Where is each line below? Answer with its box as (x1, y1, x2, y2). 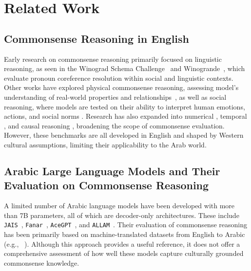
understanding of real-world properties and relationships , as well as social (4, 91, 227, 102)
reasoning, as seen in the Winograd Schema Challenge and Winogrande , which (4, 63, 245, 73)
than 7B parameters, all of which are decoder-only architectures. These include (4, 210, 239, 220)
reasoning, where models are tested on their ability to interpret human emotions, (4, 101, 245, 111)
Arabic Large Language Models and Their (4, 163, 220, 178)
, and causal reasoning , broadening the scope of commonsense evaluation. (4, 120, 225, 130)
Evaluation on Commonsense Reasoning (4, 178, 209, 193)
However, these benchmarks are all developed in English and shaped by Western (4, 130, 244, 140)
